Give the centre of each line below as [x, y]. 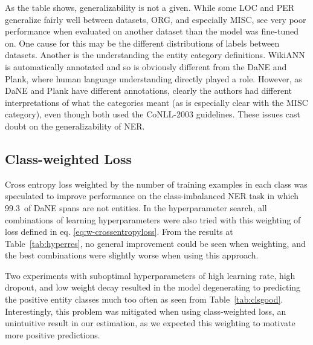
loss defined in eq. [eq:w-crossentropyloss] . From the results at [119, 232]
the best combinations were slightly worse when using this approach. [132, 255]
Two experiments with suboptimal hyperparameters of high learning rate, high [150, 275]
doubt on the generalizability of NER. [75, 126]
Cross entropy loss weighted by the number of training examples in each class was [156, 184]
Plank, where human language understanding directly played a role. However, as [153, 78]
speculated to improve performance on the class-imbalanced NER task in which [152, 196]
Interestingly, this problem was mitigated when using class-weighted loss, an [146, 311]
